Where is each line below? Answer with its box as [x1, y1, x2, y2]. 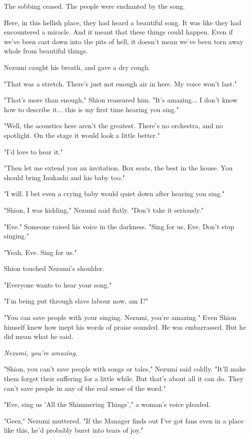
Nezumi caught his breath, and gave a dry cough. [4, 62, 150, 72]
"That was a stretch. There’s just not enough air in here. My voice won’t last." [4, 78, 237, 88]
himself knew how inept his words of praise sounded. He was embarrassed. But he [4, 321, 246, 332]
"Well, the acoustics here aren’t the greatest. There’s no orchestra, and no [4, 120, 223, 131]
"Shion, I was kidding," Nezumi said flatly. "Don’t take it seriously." [4, 204, 204, 215]
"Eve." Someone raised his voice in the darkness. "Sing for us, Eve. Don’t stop [4, 221, 234, 231]
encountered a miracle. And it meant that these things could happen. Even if [4, 27, 233, 37]
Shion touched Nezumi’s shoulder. [4, 263, 105, 273]
